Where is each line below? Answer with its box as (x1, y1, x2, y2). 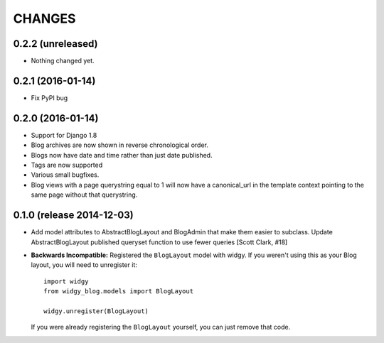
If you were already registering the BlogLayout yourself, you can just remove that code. (31, 323, 291, 332)
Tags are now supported (31, 160, 103, 170)
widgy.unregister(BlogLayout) (43, 307, 149, 315)
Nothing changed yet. (31, 57, 95, 65)
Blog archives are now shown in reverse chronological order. (31, 141, 209, 149)
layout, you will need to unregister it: (31, 261, 138, 269)
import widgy (43, 277, 89, 285)
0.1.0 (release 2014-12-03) (13, 209, 134, 222)
